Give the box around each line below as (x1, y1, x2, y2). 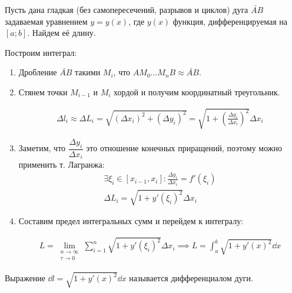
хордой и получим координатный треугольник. (114, 85, 280, 98)
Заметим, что (18, 142, 66, 154)
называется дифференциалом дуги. (129, 272, 253, 284)
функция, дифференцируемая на (172, 15, 287, 27)
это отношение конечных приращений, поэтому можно (86, 142, 282, 154)
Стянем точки (18, 85, 68, 98)
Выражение (5, 272, 45, 284)
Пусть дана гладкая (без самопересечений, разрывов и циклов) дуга (5, 4, 248, 15)
